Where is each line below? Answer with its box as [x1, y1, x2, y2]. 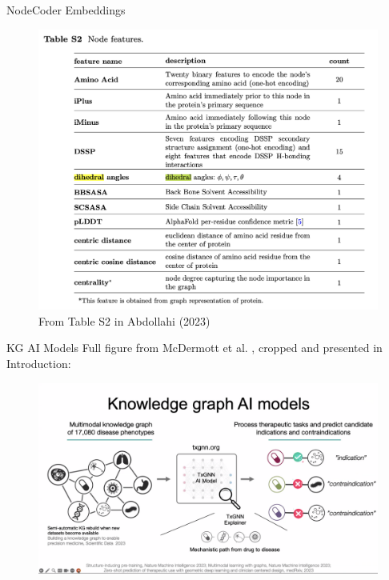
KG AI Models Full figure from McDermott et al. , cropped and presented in [6, 339, 383, 356]
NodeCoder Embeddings [6, 2, 126, 18]
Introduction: [6, 355, 71, 372]
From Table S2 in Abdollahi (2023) [38, 312, 211, 329]
